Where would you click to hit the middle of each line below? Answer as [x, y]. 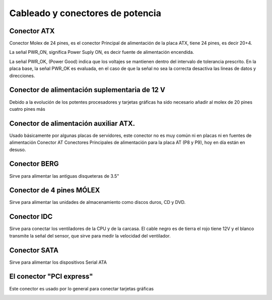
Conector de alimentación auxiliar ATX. [72, 123]
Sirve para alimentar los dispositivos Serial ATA [58, 262]
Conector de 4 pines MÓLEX [55, 191]
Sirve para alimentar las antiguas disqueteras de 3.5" [64, 176]
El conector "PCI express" [51, 277]
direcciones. [22, 76]
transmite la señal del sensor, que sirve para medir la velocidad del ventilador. [90, 236]
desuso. [18, 149]
